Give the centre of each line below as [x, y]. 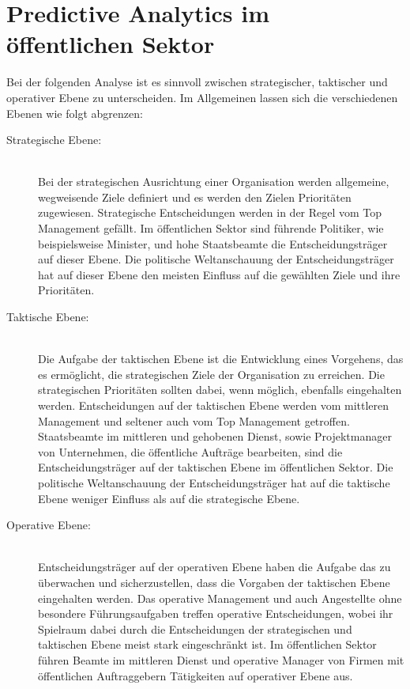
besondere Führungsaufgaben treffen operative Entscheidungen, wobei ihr [216, 613]
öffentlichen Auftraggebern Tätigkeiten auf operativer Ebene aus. [196, 675]
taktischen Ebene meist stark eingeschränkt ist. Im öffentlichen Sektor [207, 644]
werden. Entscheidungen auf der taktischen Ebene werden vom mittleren [214, 405]
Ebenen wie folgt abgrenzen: [75, 113]
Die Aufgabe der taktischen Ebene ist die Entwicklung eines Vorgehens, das [221, 359]
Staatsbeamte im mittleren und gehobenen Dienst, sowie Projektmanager [215, 436]
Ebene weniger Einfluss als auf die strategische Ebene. [169, 498]
